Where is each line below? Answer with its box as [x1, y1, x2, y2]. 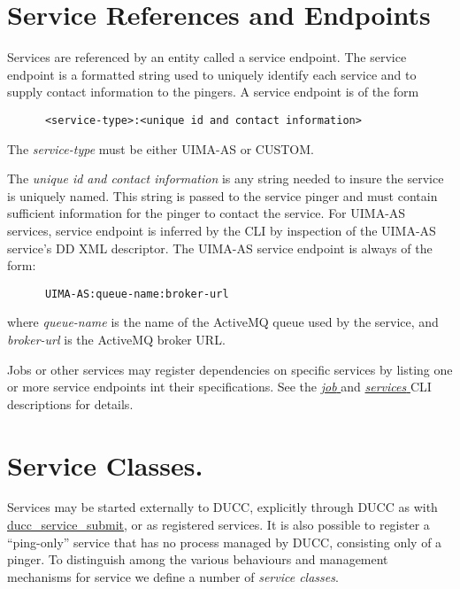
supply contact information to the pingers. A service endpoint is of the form [7, 82, 419, 101]
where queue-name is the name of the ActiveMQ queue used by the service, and [7, 313, 439, 331]
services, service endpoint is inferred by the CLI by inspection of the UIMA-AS [7, 221, 436, 239]
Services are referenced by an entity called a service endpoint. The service [7, 48, 407, 66]
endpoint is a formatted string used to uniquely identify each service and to [7, 65, 417, 83]
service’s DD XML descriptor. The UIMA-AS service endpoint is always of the [7, 238, 433, 257]
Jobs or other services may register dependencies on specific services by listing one [7, 360, 453, 378]
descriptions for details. [7, 394, 134, 413]
